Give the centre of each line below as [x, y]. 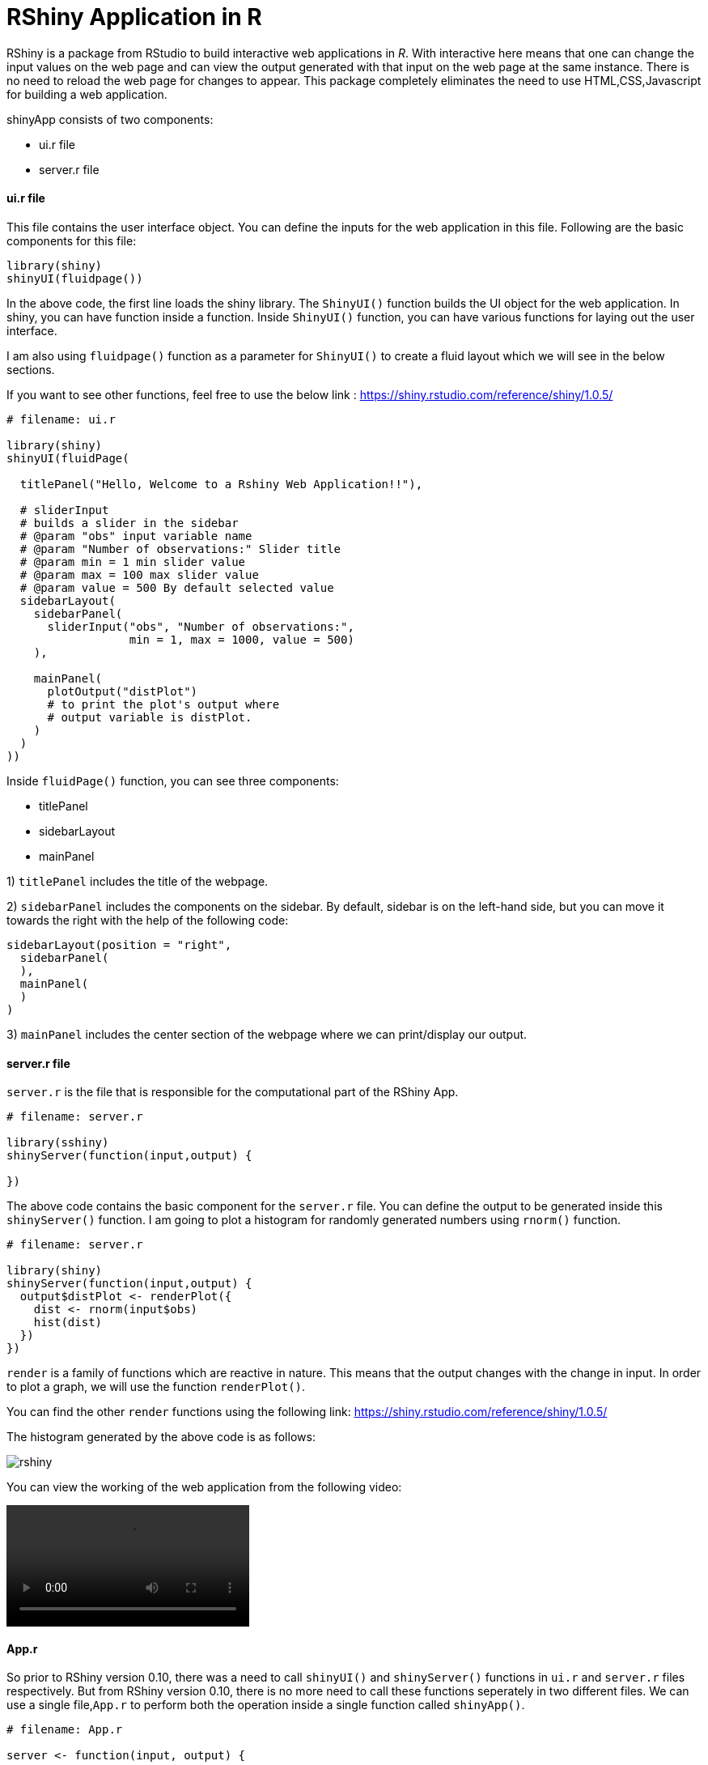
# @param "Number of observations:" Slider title [180, 549]
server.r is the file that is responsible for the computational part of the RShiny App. [233, 1092]
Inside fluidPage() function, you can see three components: [173, 780]
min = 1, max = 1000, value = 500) [242, 639]
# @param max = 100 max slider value [139, 574]
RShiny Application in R [134, 17]
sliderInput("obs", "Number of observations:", [201, 626]
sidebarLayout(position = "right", [119, 944]
